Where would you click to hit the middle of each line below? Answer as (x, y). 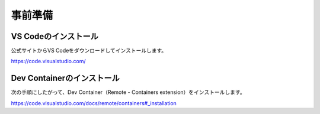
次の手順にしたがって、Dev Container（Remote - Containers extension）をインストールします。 (128, 92)
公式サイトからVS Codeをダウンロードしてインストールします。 (89, 51)
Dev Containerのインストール (65, 78)
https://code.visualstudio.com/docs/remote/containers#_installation (94, 103)
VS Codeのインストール (55, 36)
